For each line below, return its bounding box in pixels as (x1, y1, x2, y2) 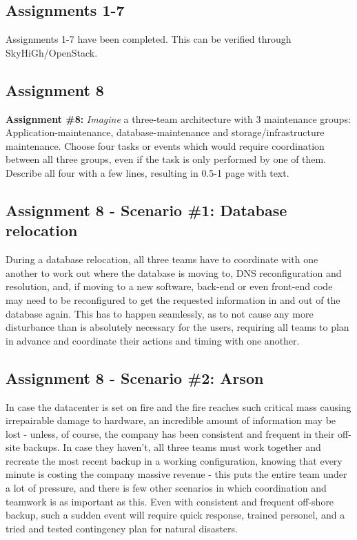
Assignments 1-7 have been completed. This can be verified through (6, 32, 292, 46)
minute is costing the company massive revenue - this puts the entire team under (6, 467, 347, 481)
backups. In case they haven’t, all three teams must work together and (23, 440, 321, 454)
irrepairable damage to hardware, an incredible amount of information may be (6, 413, 336, 427)
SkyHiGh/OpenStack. (6, 45, 98, 59)
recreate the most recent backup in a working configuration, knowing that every (6, 453, 343, 467)
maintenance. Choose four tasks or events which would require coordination (6, 138, 325, 153)
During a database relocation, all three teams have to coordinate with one (6, 252, 318, 267)
